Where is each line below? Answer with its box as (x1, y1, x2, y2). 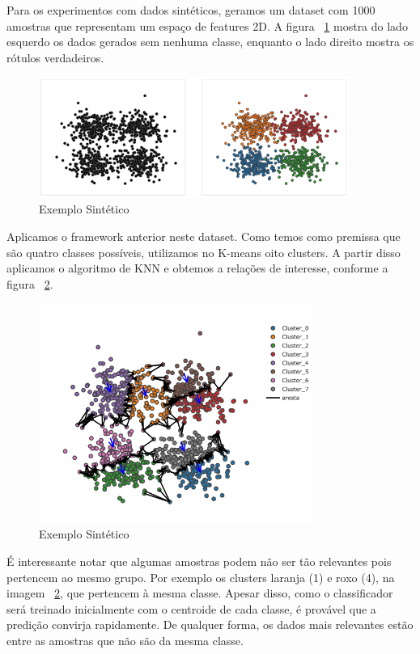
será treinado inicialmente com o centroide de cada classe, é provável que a (6, 600, 376, 617)
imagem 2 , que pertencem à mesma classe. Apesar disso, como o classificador (6, 584, 393, 601)
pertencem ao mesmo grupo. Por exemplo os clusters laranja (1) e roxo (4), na (6, 568, 395, 585)
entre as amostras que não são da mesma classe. (6, 631, 244, 648)
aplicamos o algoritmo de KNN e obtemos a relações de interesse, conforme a (6, 259, 388, 276)
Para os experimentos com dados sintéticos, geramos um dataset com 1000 (6, 2, 375, 18)
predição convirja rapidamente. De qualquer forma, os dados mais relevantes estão (6, 616, 414, 633)
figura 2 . (6, 275, 53, 292)
